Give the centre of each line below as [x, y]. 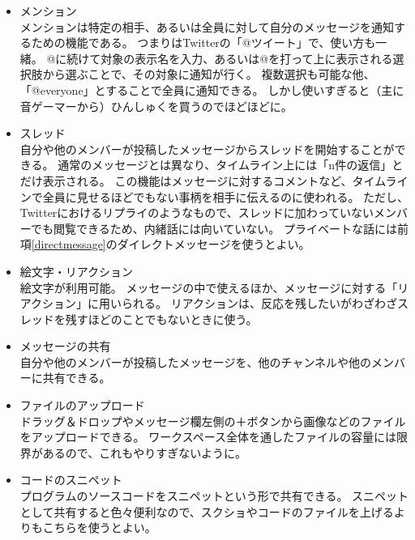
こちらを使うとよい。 [99, 527]
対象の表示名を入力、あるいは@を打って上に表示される [247, 58]
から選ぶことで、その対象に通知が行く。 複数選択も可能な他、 [209, 74]
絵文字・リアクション [77, 271]
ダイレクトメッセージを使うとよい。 [214, 244]
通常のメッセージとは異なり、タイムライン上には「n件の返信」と [231, 165]
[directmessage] [68, 244]
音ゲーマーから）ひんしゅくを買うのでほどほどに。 [156, 106]
